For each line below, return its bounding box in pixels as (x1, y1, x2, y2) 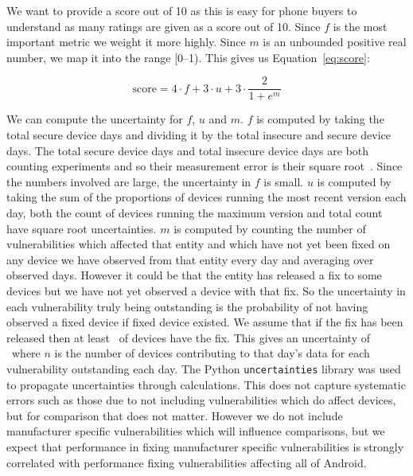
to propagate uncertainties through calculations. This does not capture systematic (6, 376, 406, 392)
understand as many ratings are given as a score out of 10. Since (6, 18, 321, 34)
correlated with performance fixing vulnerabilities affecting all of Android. (6, 454, 367, 470)
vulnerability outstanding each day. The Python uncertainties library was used (6, 360, 401, 377)
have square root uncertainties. (6, 220, 157, 236)
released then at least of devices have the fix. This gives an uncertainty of (6, 329, 370, 345)
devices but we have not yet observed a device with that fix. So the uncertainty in (6, 282, 406, 298)
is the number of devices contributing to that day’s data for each (54, 345, 370, 361)
